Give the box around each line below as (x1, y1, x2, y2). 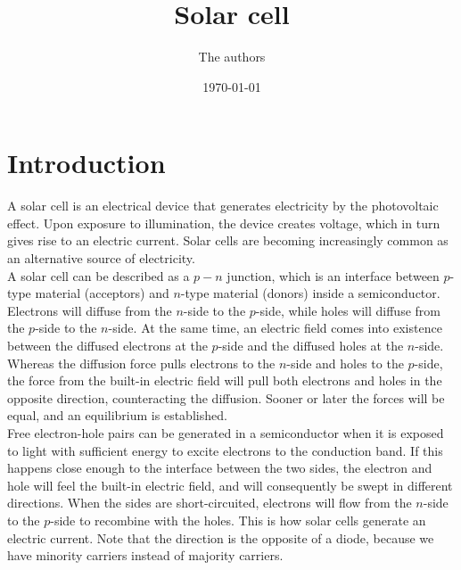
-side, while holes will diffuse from (255, 301, 440, 319)
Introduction (7, 145, 166, 181)
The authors (198, 47, 266, 66)
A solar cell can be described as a (7, 266, 190, 285)
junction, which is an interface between (226, 266, 440, 285)
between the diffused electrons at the (7, 336, 208, 354)
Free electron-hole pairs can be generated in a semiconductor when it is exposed (7, 423, 444, 442)
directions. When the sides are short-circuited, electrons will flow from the (7, 493, 412, 512)
